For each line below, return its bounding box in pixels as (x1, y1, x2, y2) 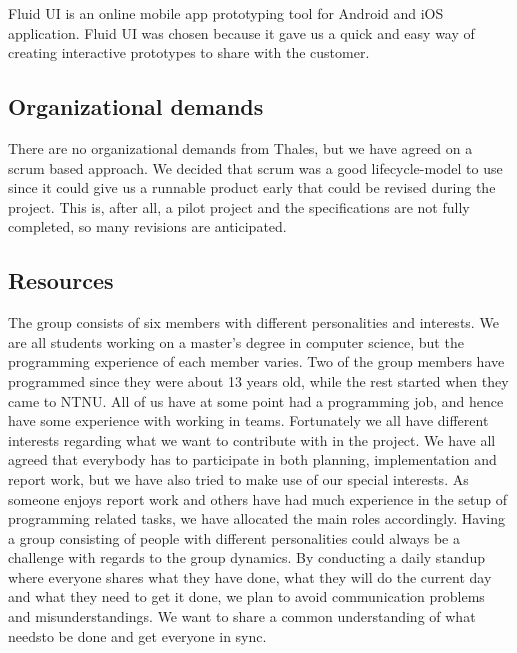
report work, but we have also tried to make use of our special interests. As (8, 468, 469, 489)
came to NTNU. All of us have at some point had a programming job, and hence (8, 390, 504, 411)
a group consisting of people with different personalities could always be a (8, 527, 461, 548)
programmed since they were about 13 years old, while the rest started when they (8, 370, 509, 391)
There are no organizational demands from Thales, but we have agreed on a (8, 137, 473, 158)
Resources (8, 265, 114, 296)
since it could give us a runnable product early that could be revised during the (8, 177, 496, 198)
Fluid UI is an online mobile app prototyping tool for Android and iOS (8, 3, 444, 23)
